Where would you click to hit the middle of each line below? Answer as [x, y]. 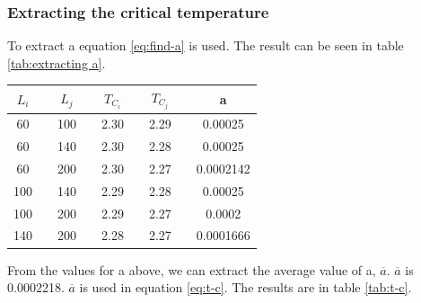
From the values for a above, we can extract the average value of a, [192, 269]
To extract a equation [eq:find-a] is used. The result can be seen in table [206, 45]
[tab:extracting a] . [57, 62]
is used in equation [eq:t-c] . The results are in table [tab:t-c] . [246, 287]
